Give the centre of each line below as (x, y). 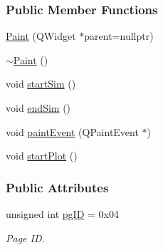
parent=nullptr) (119, 36)
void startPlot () (42, 156)
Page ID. (25, 238)
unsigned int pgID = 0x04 (62, 214)
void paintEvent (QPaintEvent (72, 131)
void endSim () (38, 108)
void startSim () (41, 84)
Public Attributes (57, 187)
